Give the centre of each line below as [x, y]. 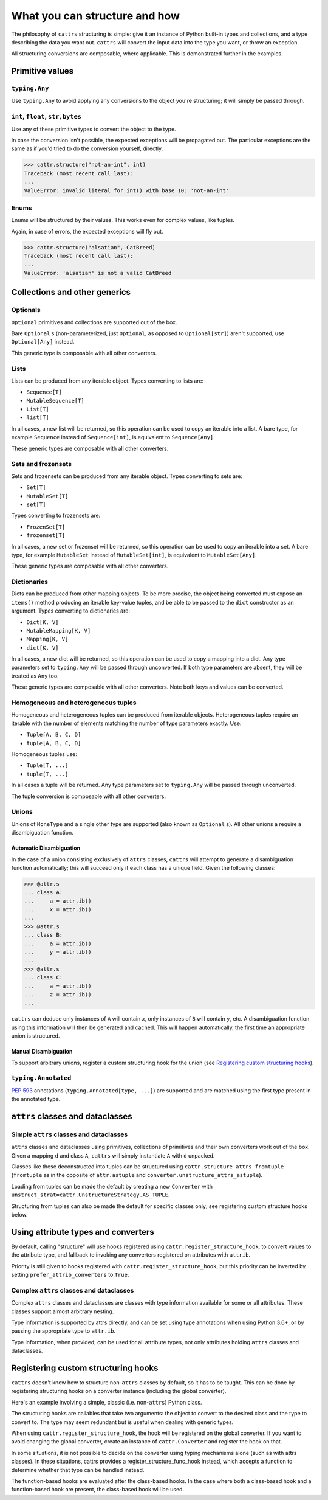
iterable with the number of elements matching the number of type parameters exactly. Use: [126, 723]
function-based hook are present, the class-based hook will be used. [98, 1490]
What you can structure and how [96, 16]
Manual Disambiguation [42, 1052]
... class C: [43, 977]
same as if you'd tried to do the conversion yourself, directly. [87, 148]
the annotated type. [36, 1099]
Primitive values [43, 71]
